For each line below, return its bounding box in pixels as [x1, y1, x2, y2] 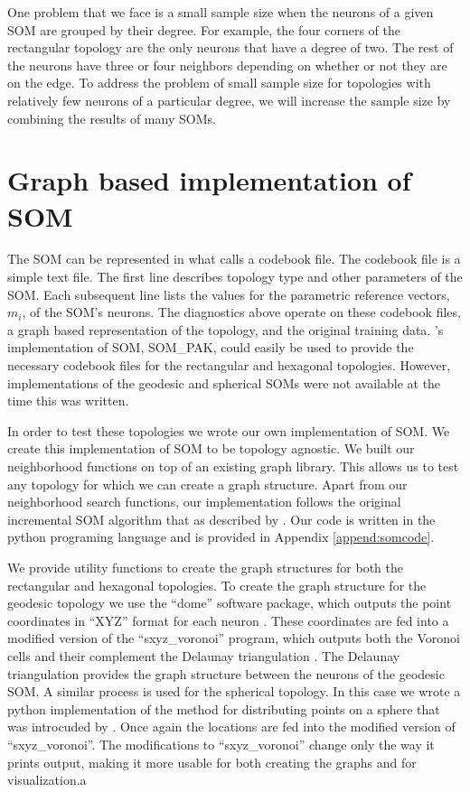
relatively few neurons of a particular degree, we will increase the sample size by [7, 90, 451, 109]
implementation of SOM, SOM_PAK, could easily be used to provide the [7, 338, 414, 357]
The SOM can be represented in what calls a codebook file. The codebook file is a [7, 249, 461, 268]
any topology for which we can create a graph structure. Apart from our [7, 474, 408, 493]
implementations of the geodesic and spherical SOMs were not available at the [7, 373, 441, 392]
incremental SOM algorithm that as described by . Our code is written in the [7, 509, 436, 528]
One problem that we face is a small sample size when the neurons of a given [7, 3, 434, 21]
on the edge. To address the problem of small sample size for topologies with [7, 73, 431, 92]
